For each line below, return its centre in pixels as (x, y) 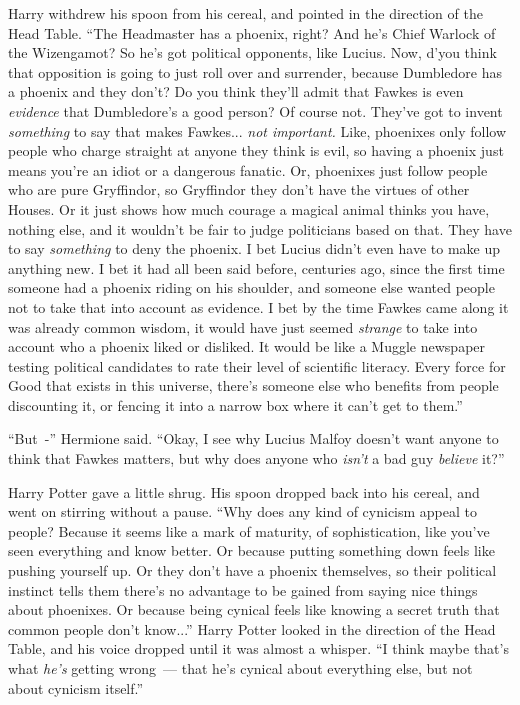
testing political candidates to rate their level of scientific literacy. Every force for (257, 365)
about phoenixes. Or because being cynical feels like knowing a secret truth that (254, 609)
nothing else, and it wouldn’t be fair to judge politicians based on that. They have (260, 228)
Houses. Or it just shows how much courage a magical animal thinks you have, (249, 208)
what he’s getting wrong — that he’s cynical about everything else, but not (240, 668)
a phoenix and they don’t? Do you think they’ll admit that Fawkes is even (236, 91)
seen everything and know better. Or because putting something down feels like (251, 550)
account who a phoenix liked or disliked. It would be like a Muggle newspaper (247, 346)
